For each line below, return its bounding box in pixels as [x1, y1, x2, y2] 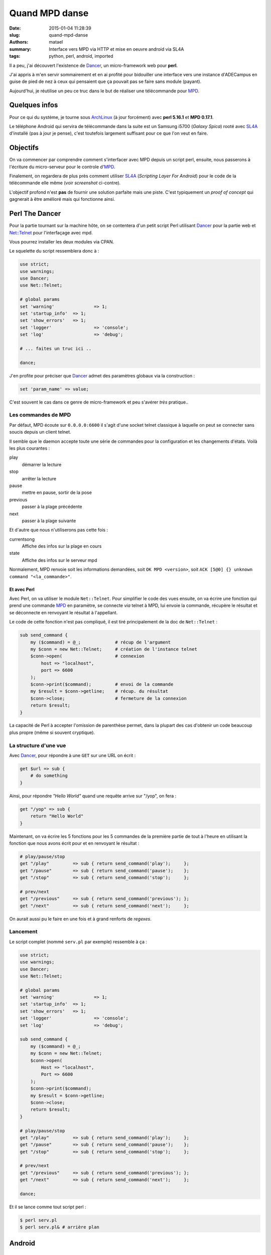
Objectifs [9, 144, 39, 152]
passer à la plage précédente [22, 504, 82, 510]
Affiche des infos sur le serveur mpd [22, 557, 97, 563]
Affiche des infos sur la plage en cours [22, 543, 102, 549]
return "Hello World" [30, 813, 84, 819]
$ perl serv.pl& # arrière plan [20, 1224, 100, 1230]
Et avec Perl [9, 586, 35, 592]
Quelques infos [9, 101, 58, 109]
